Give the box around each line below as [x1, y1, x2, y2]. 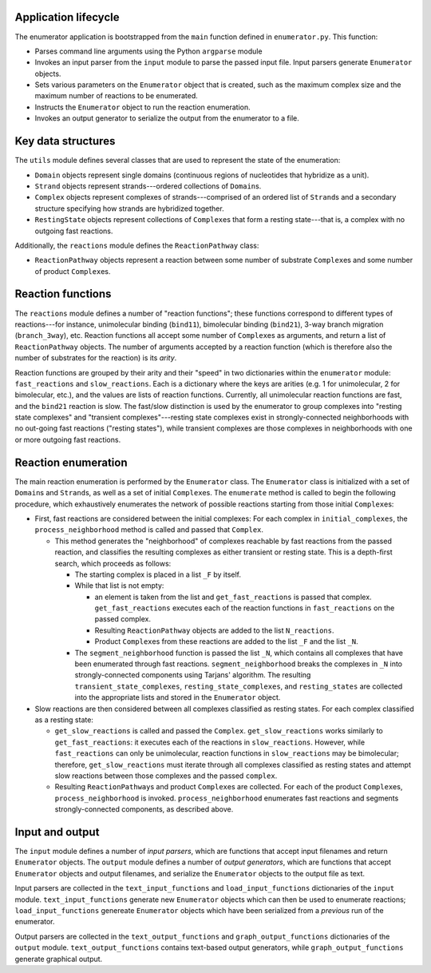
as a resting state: [34, 715, 93, 725]
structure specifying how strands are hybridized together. [34, 204, 224, 213]
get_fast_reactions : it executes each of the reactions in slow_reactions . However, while [54, 737, 366, 747]
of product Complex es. [34, 266, 111, 276]
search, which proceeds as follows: [54, 558, 172, 568]
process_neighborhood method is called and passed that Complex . [34, 525, 263, 534]
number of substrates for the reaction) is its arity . [14, 353, 177, 363]
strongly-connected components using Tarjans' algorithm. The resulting [74, 670, 311, 680]
